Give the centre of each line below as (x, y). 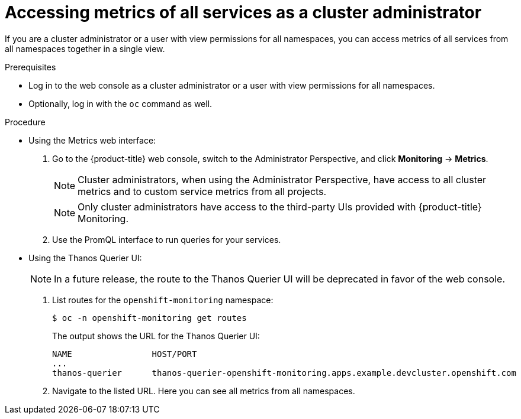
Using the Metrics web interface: (92, 140)
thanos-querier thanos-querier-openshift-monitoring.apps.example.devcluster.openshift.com (284, 373)
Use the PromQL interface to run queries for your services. (167, 239)
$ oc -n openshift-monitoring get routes (149, 318)
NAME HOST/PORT (125, 354)
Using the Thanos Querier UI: (85, 258)
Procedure (25, 122)
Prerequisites (30, 67)
